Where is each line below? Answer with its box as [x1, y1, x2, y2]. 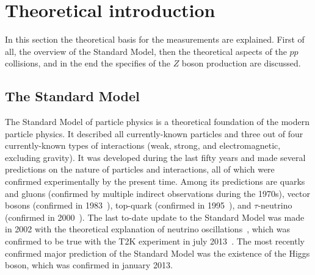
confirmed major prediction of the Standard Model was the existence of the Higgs [5, 246, 310, 259]
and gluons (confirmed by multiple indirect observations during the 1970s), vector [5, 187, 310, 199]
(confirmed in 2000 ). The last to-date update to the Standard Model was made [5, 210, 305, 223]
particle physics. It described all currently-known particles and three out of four [5, 127, 303, 140]
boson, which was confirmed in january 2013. [5, 259, 173, 271]
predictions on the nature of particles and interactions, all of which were [5, 163, 275, 176]
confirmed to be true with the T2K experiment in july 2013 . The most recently [5, 235, 305, 248]
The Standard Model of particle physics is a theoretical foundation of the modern [5, 115, 310, 128]
